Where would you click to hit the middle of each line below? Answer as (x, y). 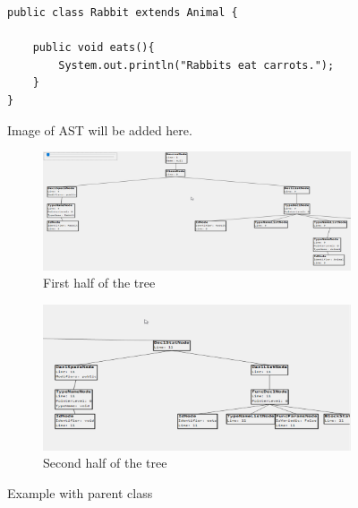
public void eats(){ (94, 48)
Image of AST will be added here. (100, 129)
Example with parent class (80, 492)
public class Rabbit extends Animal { (123, 13)
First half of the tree (99, 283)
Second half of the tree (105, 463)
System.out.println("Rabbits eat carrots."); (196, 65)
